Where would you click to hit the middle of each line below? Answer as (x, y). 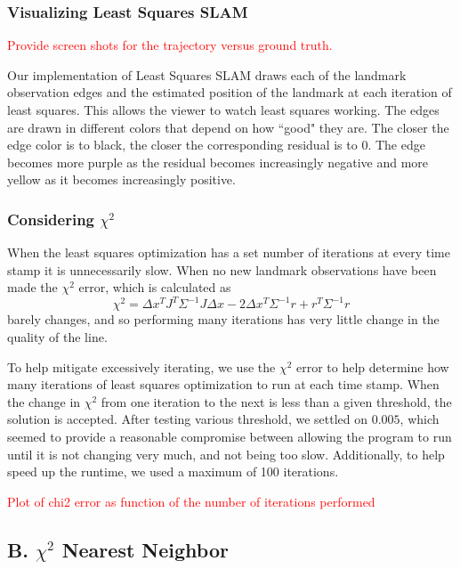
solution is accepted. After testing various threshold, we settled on (188, 419)
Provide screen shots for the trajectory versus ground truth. (170, 45)
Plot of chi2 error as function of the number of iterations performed (191, 501)
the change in (44, 401)
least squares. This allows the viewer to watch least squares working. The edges (223, 110)
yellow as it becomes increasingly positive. (121, 179)
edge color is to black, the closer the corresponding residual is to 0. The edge (216, 145)
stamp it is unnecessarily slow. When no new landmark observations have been (222, 269)
